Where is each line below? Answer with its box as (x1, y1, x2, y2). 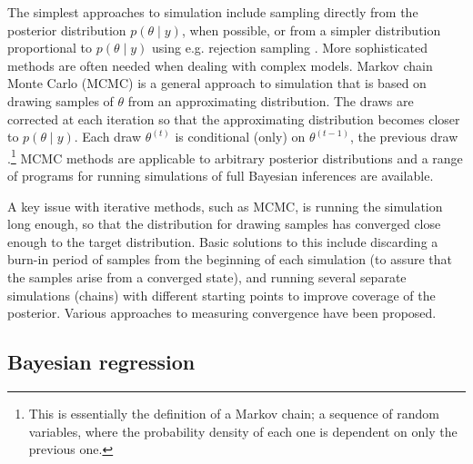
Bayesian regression (7, 348, 196, 376)
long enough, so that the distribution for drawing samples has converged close (7, 214, 441, 233)
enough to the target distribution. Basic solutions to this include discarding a (7, 232, 438, 251)
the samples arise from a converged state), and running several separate (7, 267, 407, 286)
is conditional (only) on (175, 127, 306, 146)
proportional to (7, 38, 93, 57)
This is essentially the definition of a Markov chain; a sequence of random (28, 403, 439, 422)
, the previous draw (349, 127, 458, 146)
